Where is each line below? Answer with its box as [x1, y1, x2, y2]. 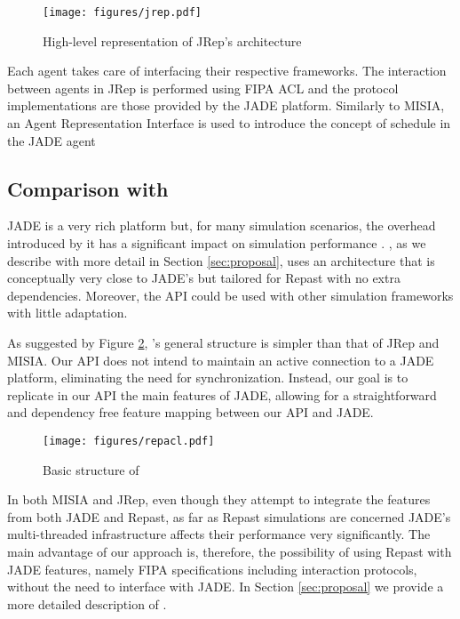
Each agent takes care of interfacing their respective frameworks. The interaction [7, 61, 447, 80]
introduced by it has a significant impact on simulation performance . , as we [7, 234, 426, 253]
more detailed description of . [7, 594, 167, 613]
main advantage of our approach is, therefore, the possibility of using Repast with [7, 542, 452, 560]
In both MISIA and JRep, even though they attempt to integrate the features [7, 490, 431, 509]
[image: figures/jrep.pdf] [43, 6, 202, 19]
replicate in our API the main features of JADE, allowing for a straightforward [7, 385, 437, 404]
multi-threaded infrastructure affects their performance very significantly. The [7, 525, 431, 543]
